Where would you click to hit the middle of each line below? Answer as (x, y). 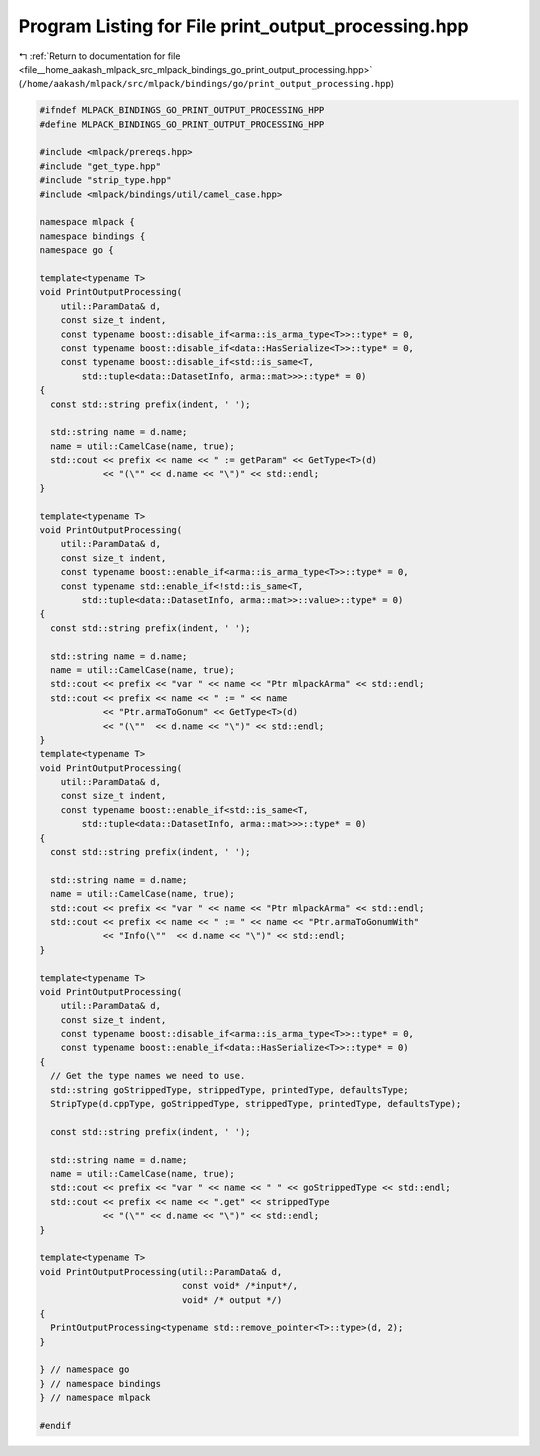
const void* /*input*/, (240, 1286)
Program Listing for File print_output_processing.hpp (243, 26)
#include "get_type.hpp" (100, 166)
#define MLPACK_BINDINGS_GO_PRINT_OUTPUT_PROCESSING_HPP (182, 124)
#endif (55, 1426)
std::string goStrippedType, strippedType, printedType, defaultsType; (229, 1089)
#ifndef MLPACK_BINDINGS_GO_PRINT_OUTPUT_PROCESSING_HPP (182, 110)
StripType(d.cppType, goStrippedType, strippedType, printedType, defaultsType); (256, 1104)
